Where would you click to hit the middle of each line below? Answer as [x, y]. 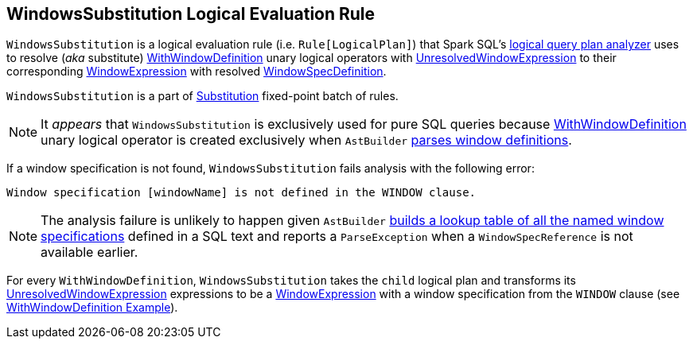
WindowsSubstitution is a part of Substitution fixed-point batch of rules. [202, 96]
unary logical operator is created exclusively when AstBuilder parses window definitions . [306, 140]
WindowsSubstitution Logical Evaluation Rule [191, 14]
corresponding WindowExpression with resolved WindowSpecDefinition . [197, 72]
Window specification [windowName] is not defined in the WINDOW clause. [241, 193]
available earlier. [90, 252]
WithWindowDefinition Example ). [92, 308]
